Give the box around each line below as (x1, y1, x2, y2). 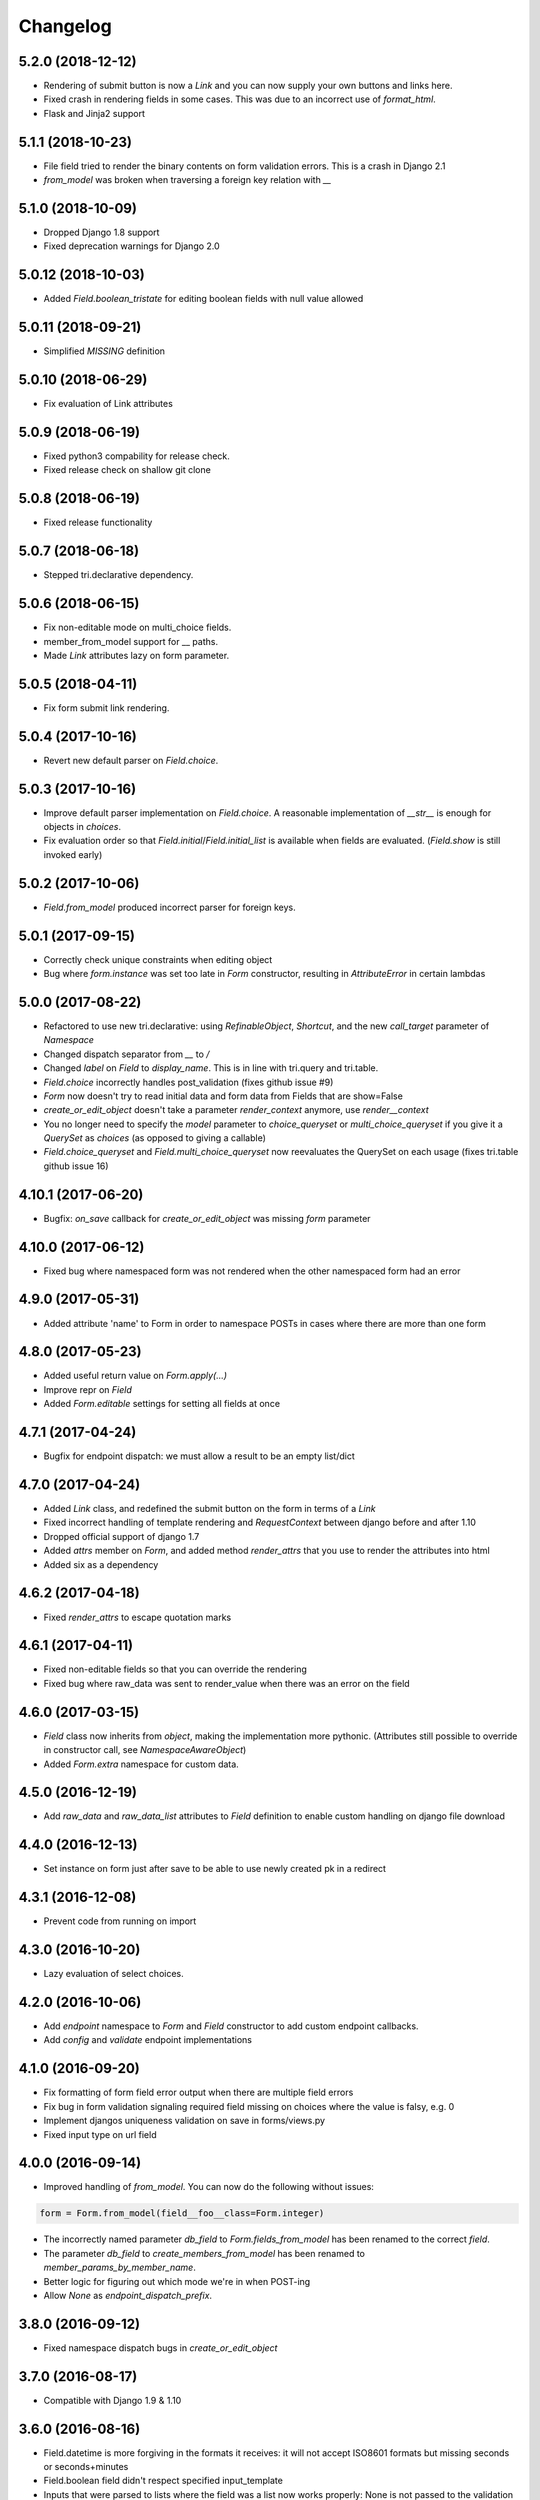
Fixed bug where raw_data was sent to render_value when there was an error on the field (43, 1677, 410, 1689)
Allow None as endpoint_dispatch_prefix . (43, 2289, 213, 2301)
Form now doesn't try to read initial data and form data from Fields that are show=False (43, 1090, 404, 1102)
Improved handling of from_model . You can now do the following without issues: (43, 2181, 375, 2193)
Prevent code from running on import (43, 1915, 197, 1927)
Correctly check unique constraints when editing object (43, 953, 273, 965)
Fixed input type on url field (43, 2128, 157, 2140)
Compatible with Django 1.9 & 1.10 (43, 2394, 182, 2406)
